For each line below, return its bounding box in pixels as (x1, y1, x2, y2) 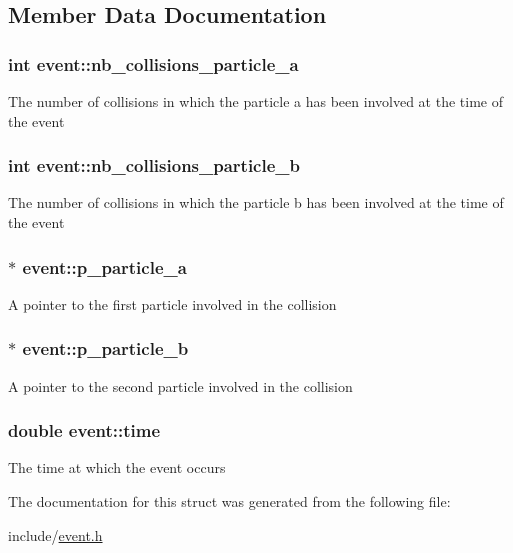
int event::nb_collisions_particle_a (8, 51, 299, 76)
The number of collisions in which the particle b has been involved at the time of (8, 192, 504, 213)
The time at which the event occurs (8, 457, 226, 478)
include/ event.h (8, 524, 103, 545)
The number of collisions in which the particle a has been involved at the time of (8, 91, 503, 111)
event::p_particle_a (22, 254, 187, 279)
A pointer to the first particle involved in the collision (8, 293, 337, 314)
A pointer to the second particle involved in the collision (8, 375, 353, 396)
